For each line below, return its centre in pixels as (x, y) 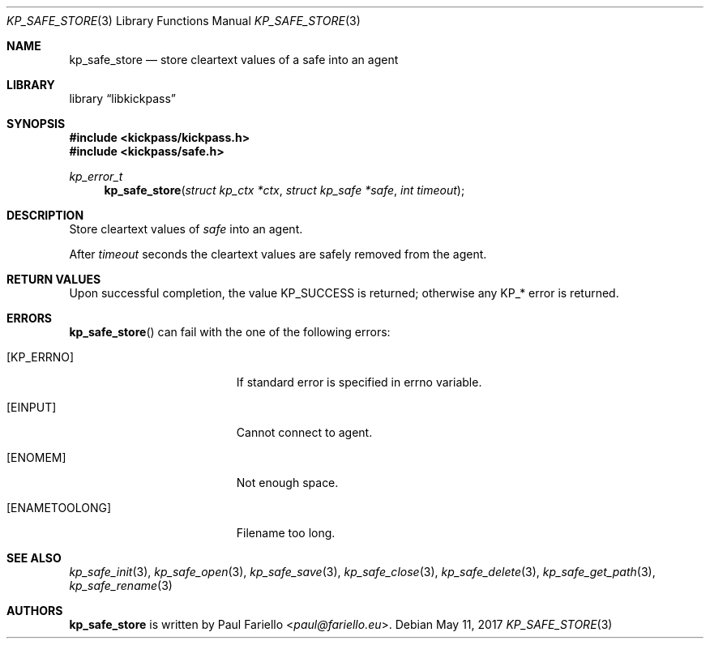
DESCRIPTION (45, 215)
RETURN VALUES (54, 279)
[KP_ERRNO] (41, 357)
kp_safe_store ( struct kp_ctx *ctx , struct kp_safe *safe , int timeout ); (284, 190)
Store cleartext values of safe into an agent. (186, 229)
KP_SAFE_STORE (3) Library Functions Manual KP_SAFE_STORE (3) (184, 21)
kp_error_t (96, 176)
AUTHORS (35, 611)
